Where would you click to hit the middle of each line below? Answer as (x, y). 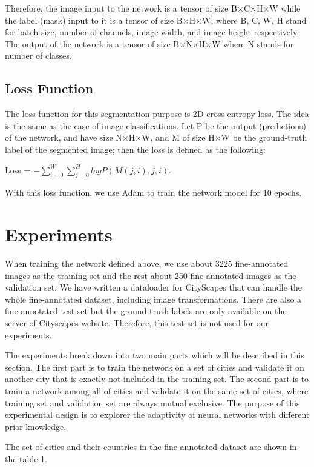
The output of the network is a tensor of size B (92, 43)
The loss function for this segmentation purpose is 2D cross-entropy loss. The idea (157, 114)
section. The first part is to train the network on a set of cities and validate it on (155, 367)
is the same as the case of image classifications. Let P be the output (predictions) (155, 125)
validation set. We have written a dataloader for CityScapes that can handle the (154, 287)
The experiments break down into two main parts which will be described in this (155, 355)
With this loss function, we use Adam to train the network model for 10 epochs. (153, 193)
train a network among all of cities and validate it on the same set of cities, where (157, 391)
